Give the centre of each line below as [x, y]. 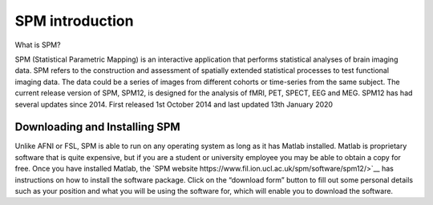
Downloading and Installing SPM [97, 127]
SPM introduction [74, 21]
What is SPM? [38, 45]
